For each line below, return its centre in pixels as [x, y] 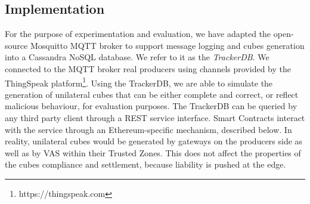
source [16, 45]
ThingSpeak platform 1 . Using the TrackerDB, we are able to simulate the [139, 82]
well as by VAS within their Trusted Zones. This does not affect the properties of [153, 152]
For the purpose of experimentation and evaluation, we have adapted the [138, 34]
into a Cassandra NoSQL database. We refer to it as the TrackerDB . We [137, 57]
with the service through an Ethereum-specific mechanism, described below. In [148, 129]
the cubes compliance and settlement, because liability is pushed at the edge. [145, 164]
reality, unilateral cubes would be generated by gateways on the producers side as [154, 141]
